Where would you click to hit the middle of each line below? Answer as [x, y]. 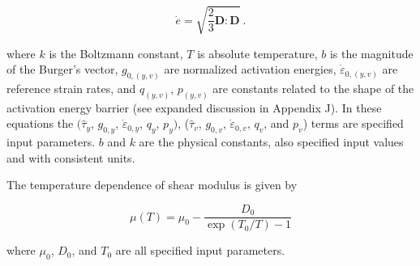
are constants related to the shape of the [313, 88]
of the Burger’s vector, [62, 69]
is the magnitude [371, 53]
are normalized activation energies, [250, 69]
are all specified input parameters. [200, 250]
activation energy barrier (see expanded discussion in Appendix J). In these [194, 107]
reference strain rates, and [71, 88]
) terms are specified [353, 123]
